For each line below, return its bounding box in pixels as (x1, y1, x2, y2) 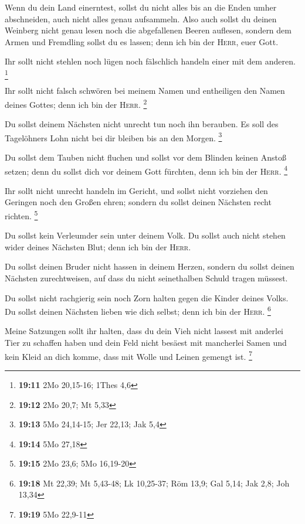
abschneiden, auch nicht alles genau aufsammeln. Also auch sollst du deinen (5, 12, 277, 25)
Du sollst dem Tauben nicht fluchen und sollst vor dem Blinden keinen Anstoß (5, 151, 286, 163)
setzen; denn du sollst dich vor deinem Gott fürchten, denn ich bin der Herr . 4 (5, 163, 288, 177)
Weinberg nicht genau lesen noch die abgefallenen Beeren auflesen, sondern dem (5, 24, 292, 36)
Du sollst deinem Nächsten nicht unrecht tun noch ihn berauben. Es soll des (5, 118, 279, 130)
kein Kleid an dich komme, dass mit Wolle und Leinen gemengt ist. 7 (5, 348, 252, 362)
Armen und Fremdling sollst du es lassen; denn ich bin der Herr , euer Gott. (5, 35, 279, 47)
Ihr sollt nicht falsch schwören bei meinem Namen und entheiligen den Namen (5, 84, 285, 97)
